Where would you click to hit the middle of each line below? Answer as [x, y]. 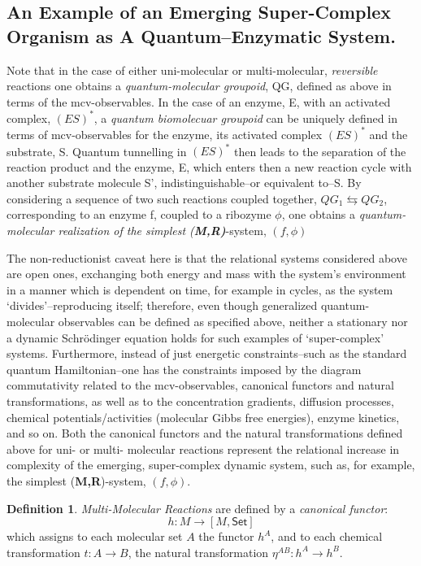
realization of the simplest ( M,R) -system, [162, 231]
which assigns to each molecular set [95, 536]
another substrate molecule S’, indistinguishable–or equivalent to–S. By [184, 183]
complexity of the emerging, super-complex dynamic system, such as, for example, [211, 465]
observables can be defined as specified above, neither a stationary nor [233, 321]
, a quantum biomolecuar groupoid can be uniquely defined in [245, 118]
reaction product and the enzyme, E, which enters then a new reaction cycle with [209, 166]
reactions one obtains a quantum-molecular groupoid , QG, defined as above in [199, 86]
